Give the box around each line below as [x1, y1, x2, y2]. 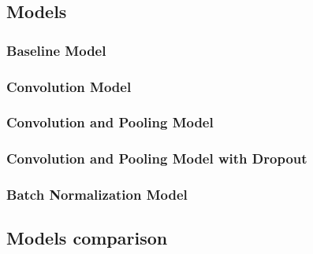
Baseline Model [6, 40, 106, 60]
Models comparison [6, 226, 168, 250]
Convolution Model [6, 76, 132, 96]
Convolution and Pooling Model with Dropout [6, 149, 307, 168]
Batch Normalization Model [6, 185, 188, 204]
